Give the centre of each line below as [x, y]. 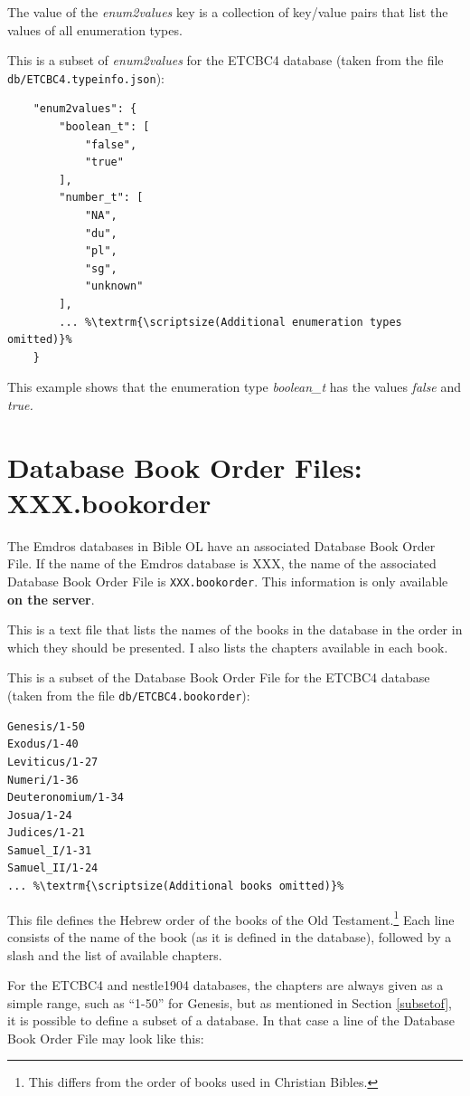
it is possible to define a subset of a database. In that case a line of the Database [231, 1020]
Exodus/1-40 [43, 744]
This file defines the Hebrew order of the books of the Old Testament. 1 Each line [231, 918]
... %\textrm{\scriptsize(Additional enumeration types [230, 322]
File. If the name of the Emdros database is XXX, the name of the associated [222, 563]
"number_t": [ [101, 198]
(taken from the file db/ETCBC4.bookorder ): [129, 696]
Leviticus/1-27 [53, 762]
